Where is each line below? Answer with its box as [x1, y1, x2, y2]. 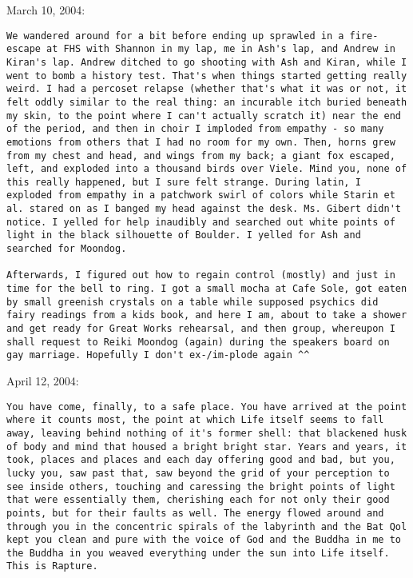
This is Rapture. [6, 560, 98, 572]
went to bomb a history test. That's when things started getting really [6, 70, 407, 82]
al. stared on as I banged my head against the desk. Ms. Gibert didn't [6, 203, 401, 215]
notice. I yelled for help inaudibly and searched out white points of [6, 216, 395, 228]
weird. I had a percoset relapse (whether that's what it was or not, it [6, 83, 407, 95]
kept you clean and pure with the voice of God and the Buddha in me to [6, 534, 401, 546]
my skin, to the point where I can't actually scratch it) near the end [6, 110, 401, 122]
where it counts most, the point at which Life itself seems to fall [6, 414, 384, 426]
